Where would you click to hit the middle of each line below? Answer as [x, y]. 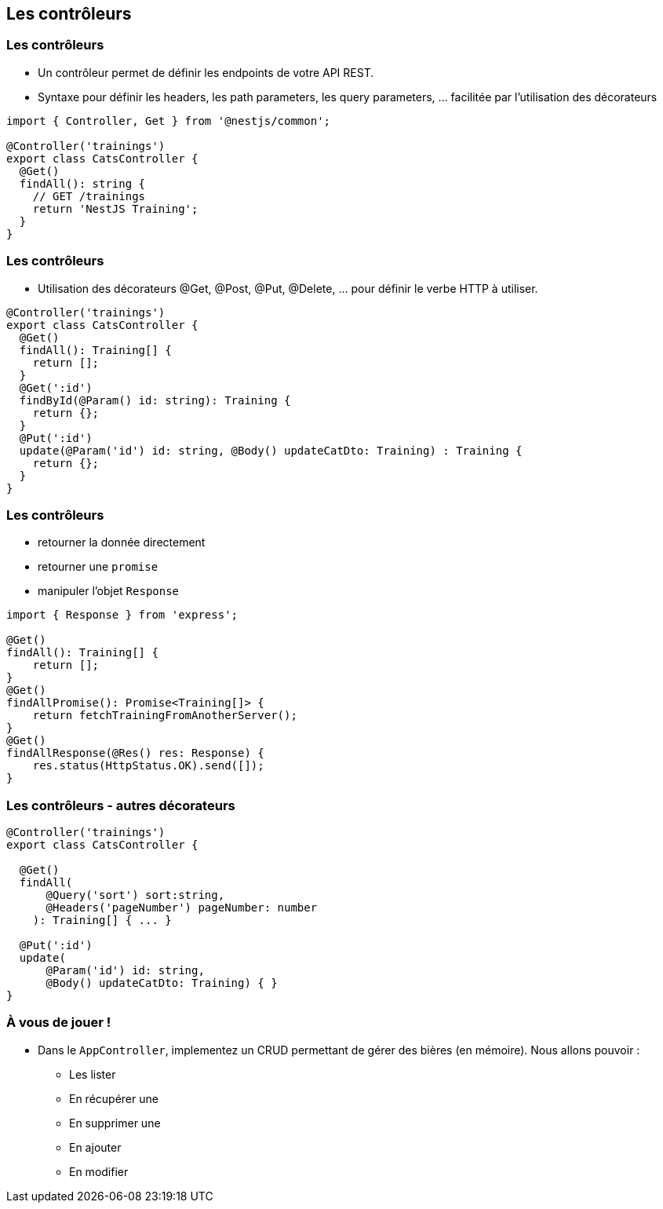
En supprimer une [115, 1123]
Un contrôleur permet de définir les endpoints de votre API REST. [206, 72]
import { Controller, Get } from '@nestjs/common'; [169, 121]
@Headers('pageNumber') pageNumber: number [182, 908]
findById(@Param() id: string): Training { [155, 400]
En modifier [99, 1171]
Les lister [93, 1074]
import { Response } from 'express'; [122, 615]
